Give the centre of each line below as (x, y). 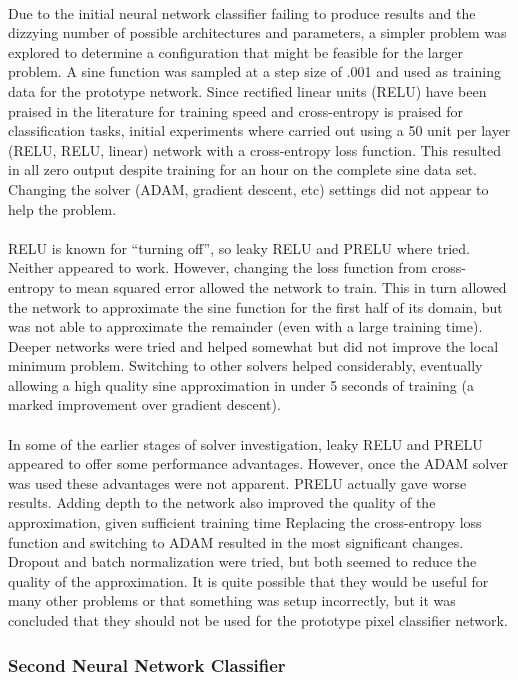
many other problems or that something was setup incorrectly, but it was (232, 600)
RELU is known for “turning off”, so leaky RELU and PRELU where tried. (239, 247)
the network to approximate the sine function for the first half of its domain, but (255, 306)
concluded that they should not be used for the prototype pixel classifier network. (258, 620)
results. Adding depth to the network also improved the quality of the (222, 502)
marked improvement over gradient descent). (144, 404)
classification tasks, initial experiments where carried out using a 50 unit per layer (259, 130)
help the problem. (62, 208)
